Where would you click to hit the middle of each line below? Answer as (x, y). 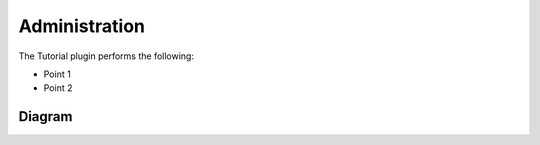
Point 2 (58, 88)
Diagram (45, 116)
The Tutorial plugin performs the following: (106, 56)
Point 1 (57, 74)
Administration (81, 26)
